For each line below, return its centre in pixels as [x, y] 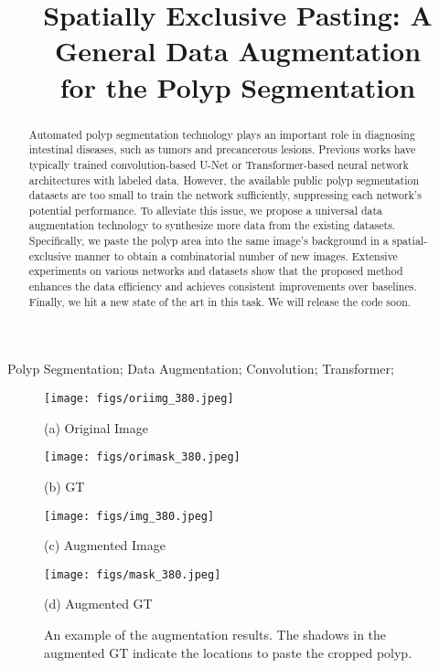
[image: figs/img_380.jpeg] [129, 516]
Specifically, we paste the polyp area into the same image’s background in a [209, 241]
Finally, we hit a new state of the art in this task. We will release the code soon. [220, 301]
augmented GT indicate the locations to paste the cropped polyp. [228, 652]
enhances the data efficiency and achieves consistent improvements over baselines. [223, 286]
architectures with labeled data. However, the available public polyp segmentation [224, 180]
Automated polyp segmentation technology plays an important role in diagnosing [222, 134]
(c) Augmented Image [105, 545]
